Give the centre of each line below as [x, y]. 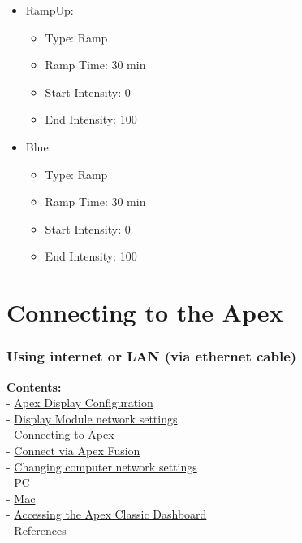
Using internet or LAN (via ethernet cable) [152, 356]
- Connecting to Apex [60, 434]
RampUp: [50, 10]
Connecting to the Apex [145, 312]
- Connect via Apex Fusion [73, 450]
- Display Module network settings [92, 418]
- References [37, 530]
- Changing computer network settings [102, 466]
